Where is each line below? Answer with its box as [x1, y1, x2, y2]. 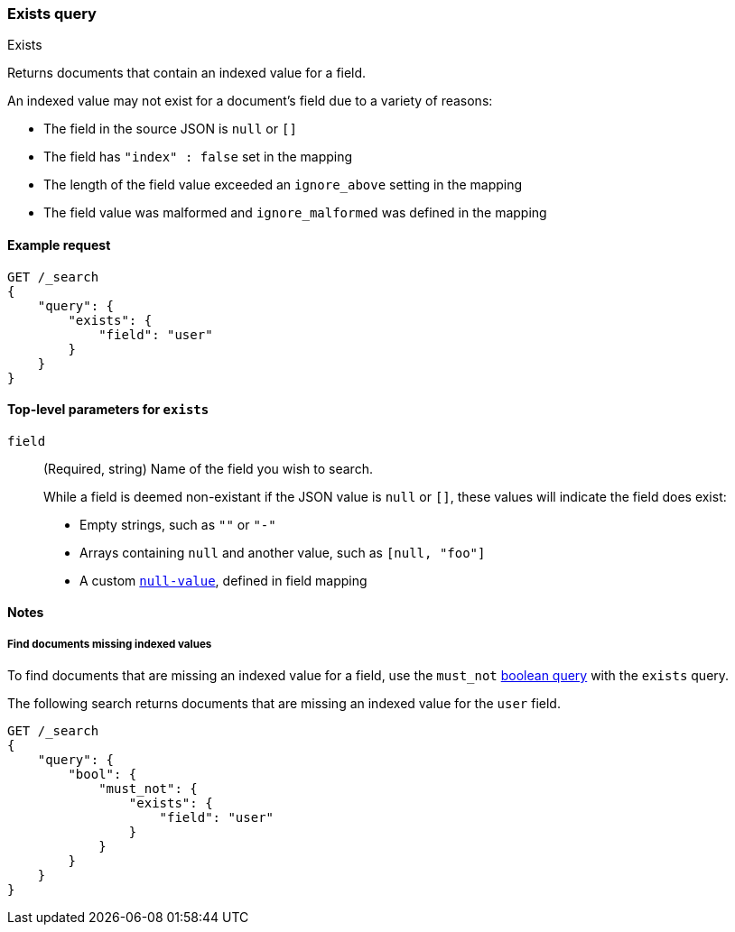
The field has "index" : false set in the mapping [43, 149, 353, 165]
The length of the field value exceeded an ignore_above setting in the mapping [43, 177, 523, 193]
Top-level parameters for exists [7, 401, 209, 418]
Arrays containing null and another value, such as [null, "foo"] [79, 544, 486, 560]
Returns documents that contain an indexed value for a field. [7, 65, 367, 81]
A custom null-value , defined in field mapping [79, 572, 367, 588]
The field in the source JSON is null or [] [43, 121, 297, 137]
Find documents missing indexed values [7, 637, 212, 651]
